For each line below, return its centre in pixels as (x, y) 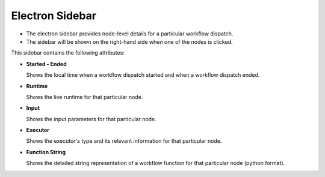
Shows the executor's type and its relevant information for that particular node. (124, 141)
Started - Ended (47, 64)
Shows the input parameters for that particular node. (91, 119)
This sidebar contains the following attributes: (68, 53)
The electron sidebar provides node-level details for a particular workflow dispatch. (130, 34)
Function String (46, 152)
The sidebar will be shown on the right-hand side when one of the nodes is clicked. (129, 41)
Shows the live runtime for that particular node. (85, 97)
